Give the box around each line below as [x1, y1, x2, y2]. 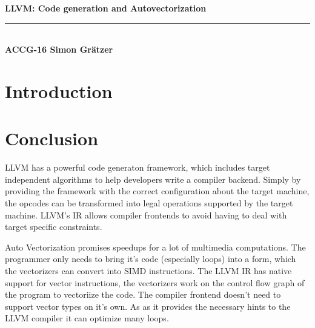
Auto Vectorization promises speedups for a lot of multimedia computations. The [5, 240, 306, 253]
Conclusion [5, 126, 99, 151]
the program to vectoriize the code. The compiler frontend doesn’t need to [5, 288, 281, 301]
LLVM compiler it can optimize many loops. [5, 312, 169, 324]
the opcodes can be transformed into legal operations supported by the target [5, 197, 293, 209]
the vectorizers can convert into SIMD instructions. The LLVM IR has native [5, 264, 292, 277]
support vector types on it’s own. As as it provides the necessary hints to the [5, 300, 291, 312]
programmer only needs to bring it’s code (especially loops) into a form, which [5, 252, 296, 265]
